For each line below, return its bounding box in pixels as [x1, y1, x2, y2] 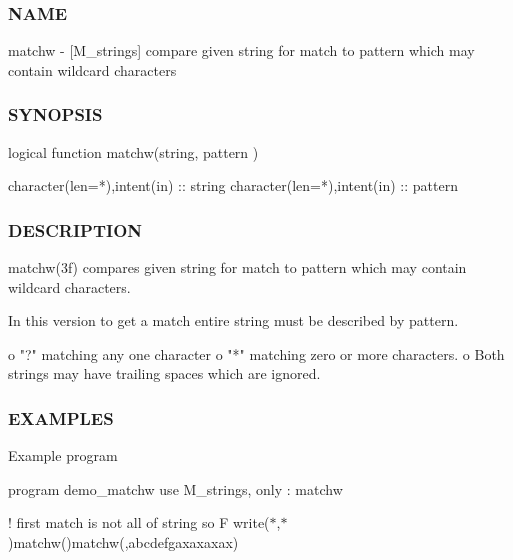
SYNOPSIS [8, 102, 103, 127]
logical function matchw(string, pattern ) [8, 141, 259, 162]
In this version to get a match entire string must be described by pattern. [8, 310, 459, 331]
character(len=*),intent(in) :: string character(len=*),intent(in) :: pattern [8, 175, 458, 196]
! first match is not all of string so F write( [8, 512, 270, 533]
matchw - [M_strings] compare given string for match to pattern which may [8, 40, 475, 61]
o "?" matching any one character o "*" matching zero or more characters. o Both [8, 343, 505, 364]
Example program [8, 445, 118, 466]
